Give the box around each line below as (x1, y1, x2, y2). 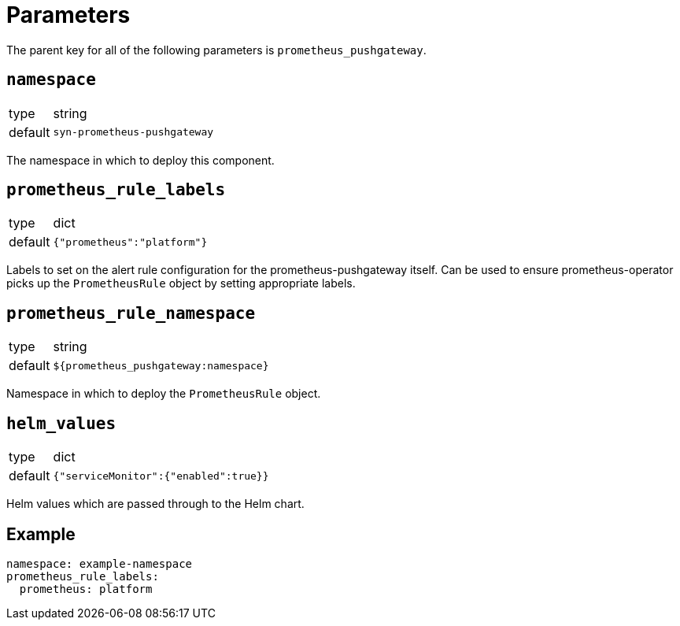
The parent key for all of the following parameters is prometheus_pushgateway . (6, 43, 427, 57)
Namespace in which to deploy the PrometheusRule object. (6, 387, 321, 401)
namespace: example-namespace (6, 557, 193, 570)
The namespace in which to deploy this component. (6, 153, 275, 167)
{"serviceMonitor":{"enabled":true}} (53, 469, 269, 482)
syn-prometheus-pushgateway (53, 126, 214, 139)
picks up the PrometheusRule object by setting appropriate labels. (6, 276, 356, 291)
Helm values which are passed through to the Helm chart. (6, 497, 305, 511)
